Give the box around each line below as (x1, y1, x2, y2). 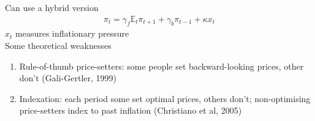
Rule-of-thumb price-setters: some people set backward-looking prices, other (19, 59, 304, 72)
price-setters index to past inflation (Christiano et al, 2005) (19, 104, 242, 117)
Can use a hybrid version (5, 1, 99, 13)
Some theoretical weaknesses (5, 39, 112, 52)
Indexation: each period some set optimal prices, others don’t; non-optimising (19, 92, 311, 105)
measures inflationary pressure (15, 27, 129, 40)
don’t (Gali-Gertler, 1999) (19, 71, 116, 84)
